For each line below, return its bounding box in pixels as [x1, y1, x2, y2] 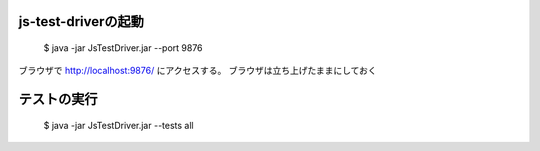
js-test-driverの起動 [18, 13, 145, 30]
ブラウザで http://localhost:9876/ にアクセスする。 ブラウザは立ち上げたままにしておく [18, 65, 377, 77]
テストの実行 [18, 91, 98, 108]
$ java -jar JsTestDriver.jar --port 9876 [43, 42, 204, 54]
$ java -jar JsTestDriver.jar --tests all [43, 119, 194, 131]
